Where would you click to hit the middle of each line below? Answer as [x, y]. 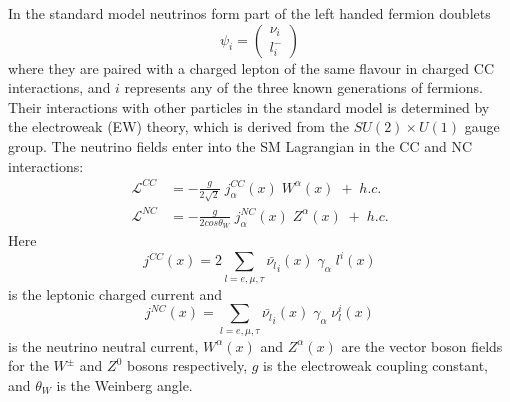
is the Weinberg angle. [124, 384]
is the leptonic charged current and [115, 293]
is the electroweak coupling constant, [376, 365]
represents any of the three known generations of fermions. [303, 87]
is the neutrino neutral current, [103, 345]
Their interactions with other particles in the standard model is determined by [249, 106]
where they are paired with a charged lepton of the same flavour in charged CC [251, 67]
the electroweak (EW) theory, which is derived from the [179, 126]
